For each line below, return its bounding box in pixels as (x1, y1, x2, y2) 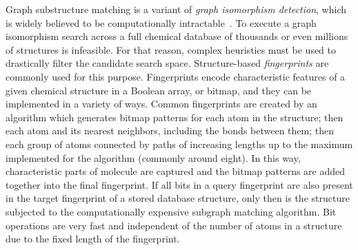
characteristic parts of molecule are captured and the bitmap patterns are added (6, 164, 346, 178)
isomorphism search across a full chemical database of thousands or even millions (6, 29, 348, 43)
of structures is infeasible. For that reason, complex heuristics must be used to (6, 42, 337, 56)
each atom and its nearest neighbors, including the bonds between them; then (6, 123, 334, 138)
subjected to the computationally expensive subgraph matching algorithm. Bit (6, 204, 337, 218)
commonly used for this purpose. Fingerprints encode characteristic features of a (6, 69, 346, 83)
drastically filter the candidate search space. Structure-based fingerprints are (6, 56, 329, 70)
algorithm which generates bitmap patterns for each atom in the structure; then (6, 110, 344, 124)
